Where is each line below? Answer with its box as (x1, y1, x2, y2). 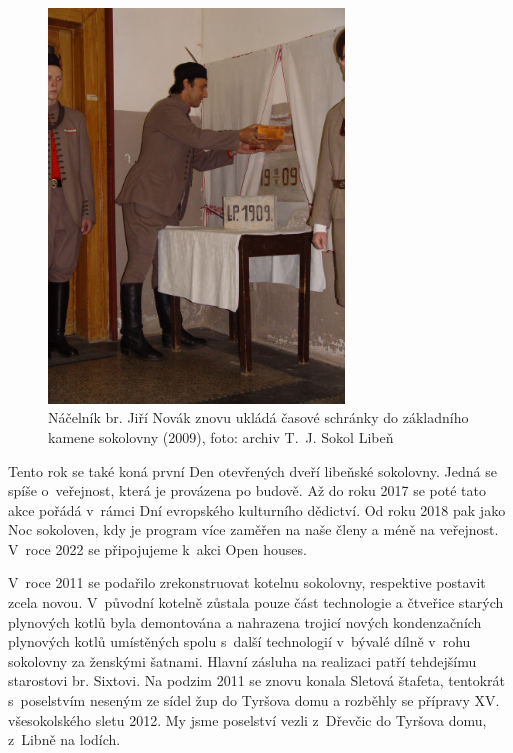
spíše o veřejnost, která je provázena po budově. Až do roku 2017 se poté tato (8, 480, 486, 501)
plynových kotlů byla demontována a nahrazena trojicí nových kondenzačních (8, 611, 482, 632)
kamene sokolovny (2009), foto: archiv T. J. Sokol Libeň (48, 426, 394, 447)
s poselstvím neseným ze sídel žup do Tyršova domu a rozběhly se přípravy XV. (8, 690, 500, 711)
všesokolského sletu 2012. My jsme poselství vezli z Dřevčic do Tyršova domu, (8, 709, 487, 730)
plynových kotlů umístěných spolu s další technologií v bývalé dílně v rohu (8, 631, 471, 652)
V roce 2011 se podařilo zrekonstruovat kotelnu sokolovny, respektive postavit (8, 572, 486, 593)
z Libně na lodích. (8, 729, 121, 750)
